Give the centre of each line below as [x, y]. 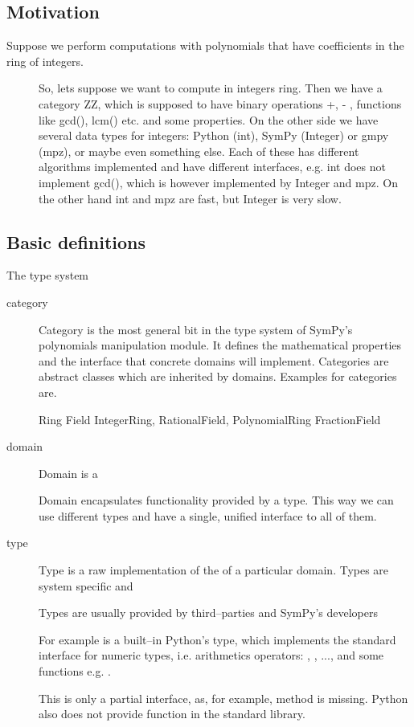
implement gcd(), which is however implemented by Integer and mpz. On [218, 182]
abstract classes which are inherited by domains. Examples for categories [218, 376]
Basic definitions [76, 241]
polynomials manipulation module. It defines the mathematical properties [220, 345]
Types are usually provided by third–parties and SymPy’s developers [208, 613]
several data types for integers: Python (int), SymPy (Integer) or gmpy [214, 135]
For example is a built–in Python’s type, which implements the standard [217, 639]
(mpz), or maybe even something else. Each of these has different [199, 151]
